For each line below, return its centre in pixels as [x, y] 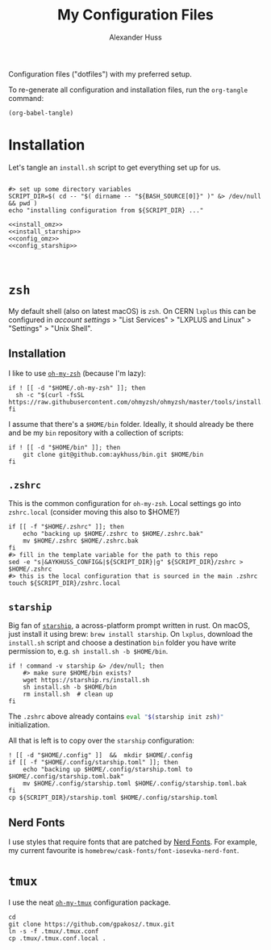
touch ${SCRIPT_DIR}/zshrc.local [65, 584]
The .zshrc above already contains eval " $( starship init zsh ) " [116, 717]
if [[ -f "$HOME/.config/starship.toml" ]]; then [94, 763]
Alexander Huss [135, 37]
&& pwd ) [23, 203]
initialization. [29, 725]
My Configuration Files [135, 15]
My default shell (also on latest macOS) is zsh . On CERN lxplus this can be [132, 311]
